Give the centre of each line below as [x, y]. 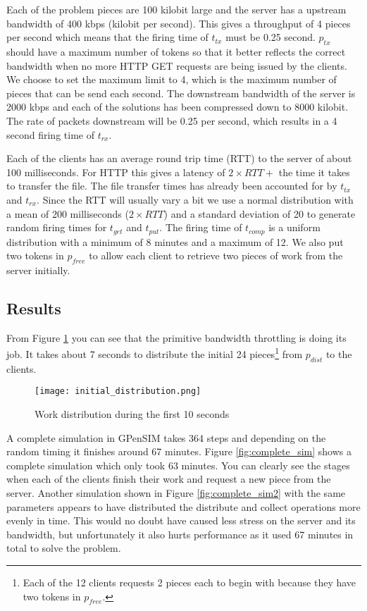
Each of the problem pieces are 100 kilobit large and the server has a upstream [176, 9]
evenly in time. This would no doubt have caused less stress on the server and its [181, 520]
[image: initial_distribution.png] [118, 391]
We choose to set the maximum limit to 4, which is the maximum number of [172, 79]
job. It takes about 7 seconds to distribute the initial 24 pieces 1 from [155, 353]
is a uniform [294, 227]
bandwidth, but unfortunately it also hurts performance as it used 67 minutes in [180, 534]
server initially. [38, 270]
